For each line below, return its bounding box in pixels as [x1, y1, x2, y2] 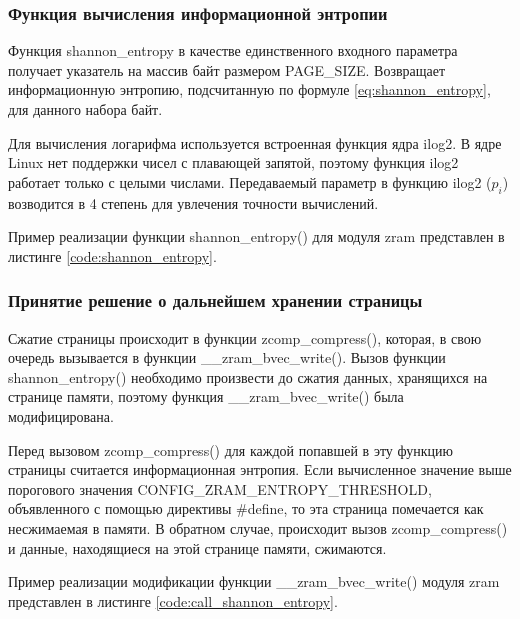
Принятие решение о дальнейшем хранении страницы [8, 288, 423, 313]
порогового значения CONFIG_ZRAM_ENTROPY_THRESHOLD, [8, 478, 432, 499]
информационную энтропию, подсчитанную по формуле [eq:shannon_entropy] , [8, 79, 491, 100]
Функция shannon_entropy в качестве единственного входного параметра [8, 40, 458, 61]
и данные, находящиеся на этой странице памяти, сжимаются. [8, 537, 387, 558]
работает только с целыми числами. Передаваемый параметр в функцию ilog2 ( [8, 171, 492, 192]
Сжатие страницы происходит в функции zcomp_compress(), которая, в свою [8, 327, 482, 348]
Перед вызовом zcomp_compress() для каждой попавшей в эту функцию [8, 439, 453, 460]
